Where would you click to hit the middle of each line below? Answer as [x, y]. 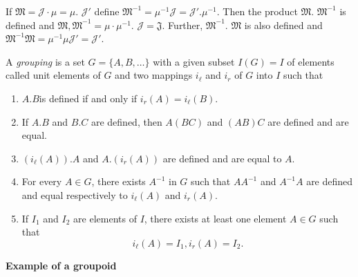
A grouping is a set [45, 61]
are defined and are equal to [222, 158]
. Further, [182, 25]
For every [42, 181]
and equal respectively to [75, 194]
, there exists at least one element [215, 218]
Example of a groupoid [61, 265]
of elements [311, 61]
